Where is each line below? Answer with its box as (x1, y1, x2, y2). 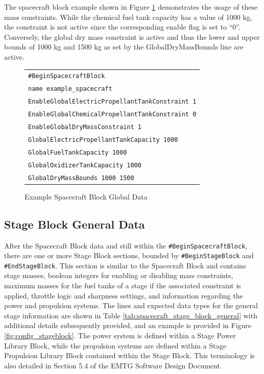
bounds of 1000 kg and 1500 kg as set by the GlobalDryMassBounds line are (4, 41, 244, 52)
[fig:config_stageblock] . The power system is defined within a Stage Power (4, 330, 236, 341)
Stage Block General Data (4, 216, 145, 232)
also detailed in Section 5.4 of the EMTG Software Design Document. (4, 360, 222, 370)
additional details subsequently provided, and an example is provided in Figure (4, 320, 252, 331)
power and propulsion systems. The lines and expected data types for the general (4, 300, 258, 311)
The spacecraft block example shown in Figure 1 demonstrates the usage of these (4, 2, 258, 12)
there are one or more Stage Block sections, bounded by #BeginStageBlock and (4, 250, 254, 261)
